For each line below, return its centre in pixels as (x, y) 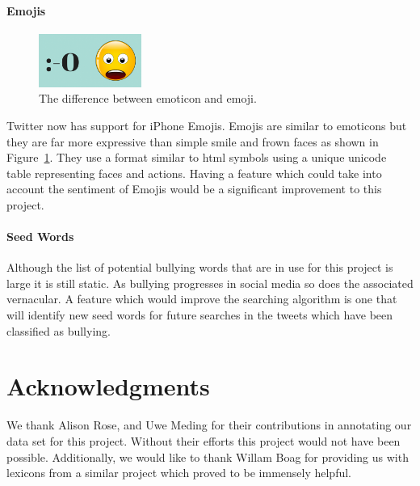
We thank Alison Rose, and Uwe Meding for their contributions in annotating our (209, 425)
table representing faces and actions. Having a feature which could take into (194, 173)
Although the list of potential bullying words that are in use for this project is (200, 267)
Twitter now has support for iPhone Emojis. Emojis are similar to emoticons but (207, 125)
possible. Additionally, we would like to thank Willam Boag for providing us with (208, 456)
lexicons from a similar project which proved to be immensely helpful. (179, 473)
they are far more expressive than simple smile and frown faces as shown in (193, 141)
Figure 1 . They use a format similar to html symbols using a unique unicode (197, 157)
